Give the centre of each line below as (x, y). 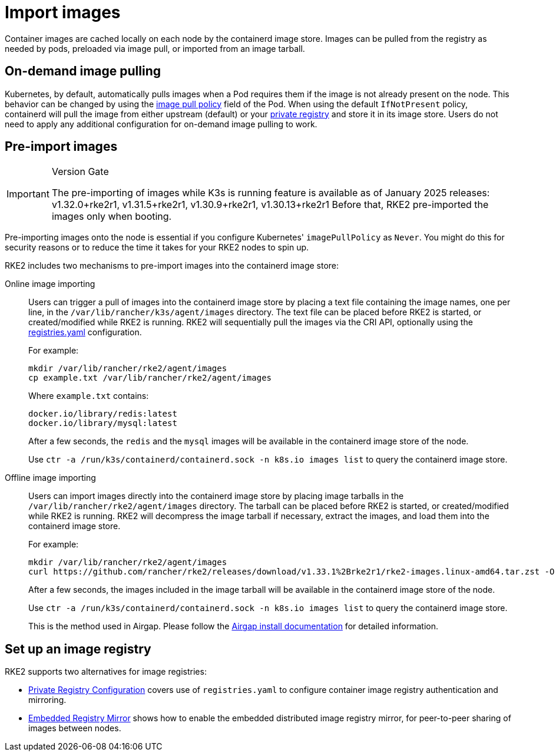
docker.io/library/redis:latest (103, 414)
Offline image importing (50, 478)
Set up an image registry (78, 649)
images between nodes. (75, 728)
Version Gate (80, 172)
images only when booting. (112, 217)
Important (28, 194)
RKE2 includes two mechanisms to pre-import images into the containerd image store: (172, 266)
